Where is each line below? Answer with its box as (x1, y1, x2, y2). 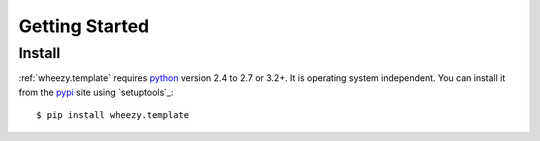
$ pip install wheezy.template (36, 110, 190, 121)
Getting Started (18, 15, 150, 37)
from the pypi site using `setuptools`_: (18, 86, 174, 98)
